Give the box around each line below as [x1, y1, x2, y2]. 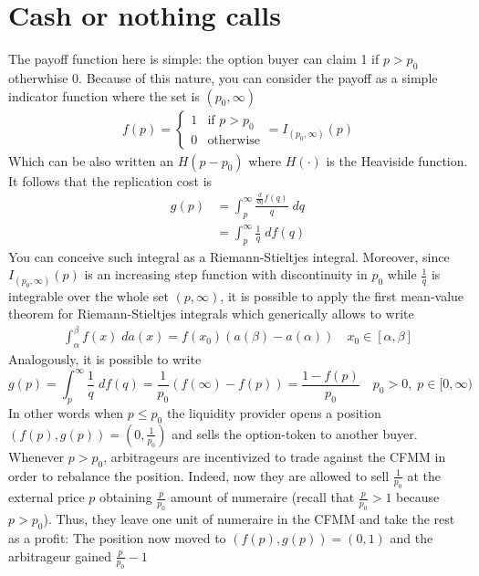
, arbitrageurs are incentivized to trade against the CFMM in [103, 446, 446, 466]
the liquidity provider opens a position [166, 403, 381, 423]
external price [8, 487, 85, 507]
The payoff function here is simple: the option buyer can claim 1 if [8, 49, 380, 68]
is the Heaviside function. [326, 151, 468, 170]
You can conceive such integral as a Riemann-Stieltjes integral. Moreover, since [8, 246, 450, 266]
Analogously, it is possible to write [8, 350, 202, 369]
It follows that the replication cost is [8, 171, 213, 190]
